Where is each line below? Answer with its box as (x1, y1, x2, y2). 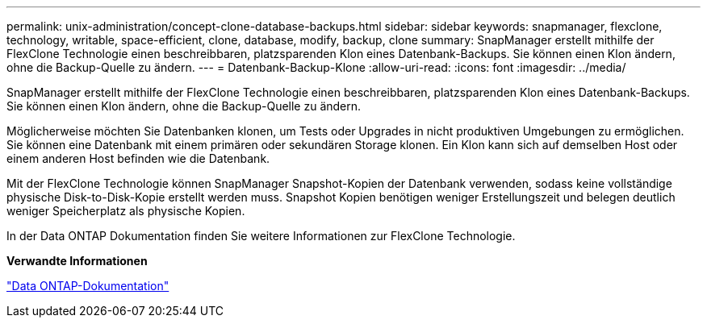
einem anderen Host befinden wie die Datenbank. (6, 152, 270, 165)
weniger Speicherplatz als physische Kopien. (6, 204, 245, 218)
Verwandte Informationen (6, 254, 148, 268)
